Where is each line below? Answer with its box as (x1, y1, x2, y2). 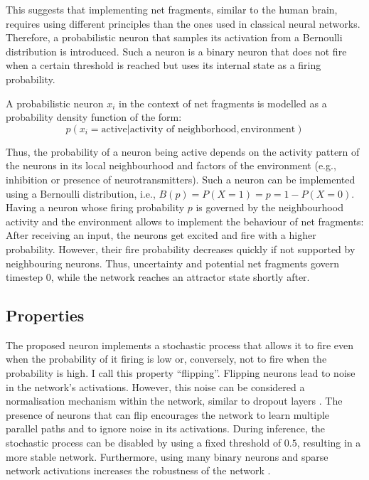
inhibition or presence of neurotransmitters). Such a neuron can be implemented (6, 171, 355, 186)
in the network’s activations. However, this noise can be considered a (6, 379, 305, 394)
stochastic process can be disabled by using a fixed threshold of (6, 435, 282, 450)
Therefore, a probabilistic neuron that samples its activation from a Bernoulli (6, 30, 343, 45)
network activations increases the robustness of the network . (6, 463, 271, 478)
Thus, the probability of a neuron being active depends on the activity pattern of (6, 144, 360, 159)
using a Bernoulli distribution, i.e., (6, 186, 156, 201)
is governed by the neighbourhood (196, 200, 343, 215)
